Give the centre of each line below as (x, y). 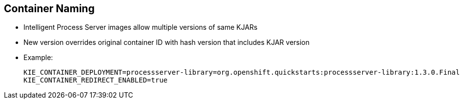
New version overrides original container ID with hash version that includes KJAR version (167, 42)
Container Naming (49, 9)
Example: (38, 58)
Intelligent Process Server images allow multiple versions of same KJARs (141, 27)
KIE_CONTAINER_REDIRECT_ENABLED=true (96, 80)
